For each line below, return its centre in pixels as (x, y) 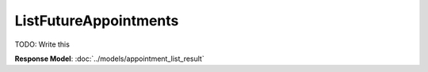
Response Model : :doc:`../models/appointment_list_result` (110, 59)
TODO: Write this (42, 44)
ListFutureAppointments (97, 21)
